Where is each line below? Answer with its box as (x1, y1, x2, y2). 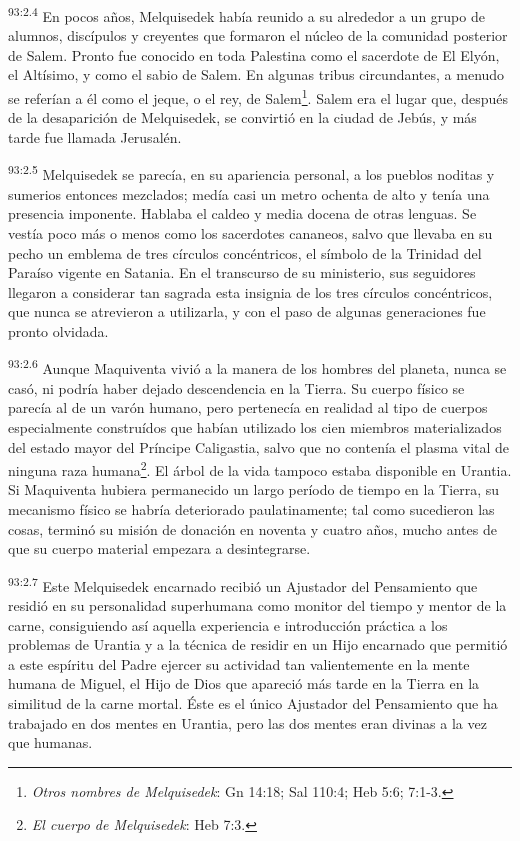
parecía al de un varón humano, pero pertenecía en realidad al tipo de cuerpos (8, 397, 488, 418)
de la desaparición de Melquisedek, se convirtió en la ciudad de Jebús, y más (8, 107, 477, 128)
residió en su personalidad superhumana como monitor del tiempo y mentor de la (8, 594, 507, 615)
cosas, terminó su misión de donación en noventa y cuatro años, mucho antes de (8, 518, 497, 539)
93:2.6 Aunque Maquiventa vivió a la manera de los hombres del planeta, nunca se (8, 355, 507, 379)
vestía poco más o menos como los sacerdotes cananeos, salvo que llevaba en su (8, 222, 493, 243)
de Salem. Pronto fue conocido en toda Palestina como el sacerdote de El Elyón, (8, 44, 500, 65)
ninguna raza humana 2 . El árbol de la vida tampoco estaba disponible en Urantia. (8, 457, 512, 480)
